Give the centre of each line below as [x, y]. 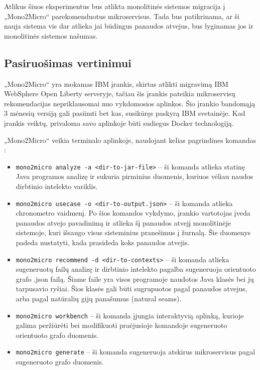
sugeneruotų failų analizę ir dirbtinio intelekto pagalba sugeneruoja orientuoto [136, 269]
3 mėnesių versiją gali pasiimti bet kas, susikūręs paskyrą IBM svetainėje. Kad [125, 113]
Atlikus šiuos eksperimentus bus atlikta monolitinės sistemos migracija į [115, 6]
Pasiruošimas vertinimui [68, 62]
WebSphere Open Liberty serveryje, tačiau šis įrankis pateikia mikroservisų [120, 94]
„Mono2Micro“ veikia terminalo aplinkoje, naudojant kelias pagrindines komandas [130, 140]
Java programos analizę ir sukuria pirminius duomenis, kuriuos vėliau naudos [135, 176]
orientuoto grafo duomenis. [57, 335]
